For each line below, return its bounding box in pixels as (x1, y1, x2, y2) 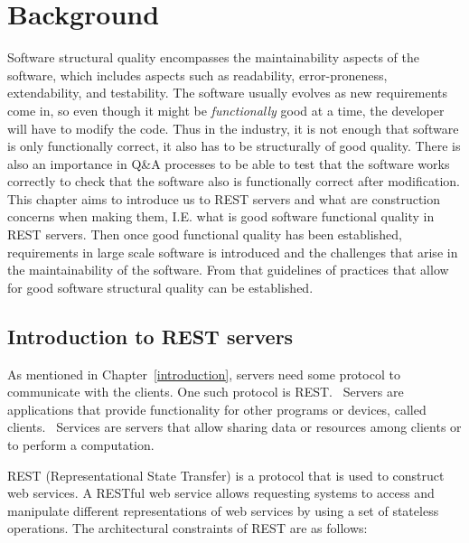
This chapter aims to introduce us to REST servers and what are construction (7, 189, 441, 208)
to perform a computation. (7, 435, 155, 454)
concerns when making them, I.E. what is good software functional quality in (7, 207, 435, 226)
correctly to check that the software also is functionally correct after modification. (7, 172, 460, 191)
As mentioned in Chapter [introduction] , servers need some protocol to (7, 364, 400, 383)
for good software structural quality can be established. (7, 277, 314, 296)
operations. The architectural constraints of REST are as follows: (7, 519, 368, 538)
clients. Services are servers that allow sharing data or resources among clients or (7, 417, 462, 436)
